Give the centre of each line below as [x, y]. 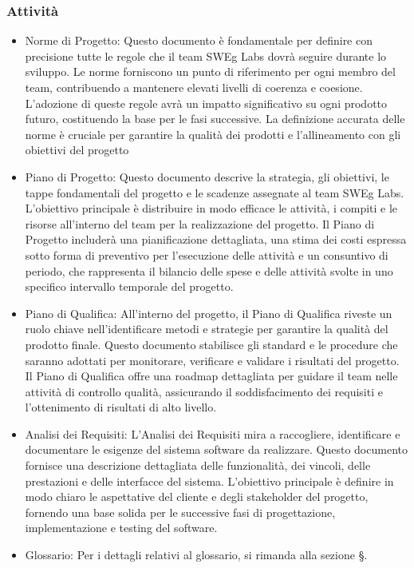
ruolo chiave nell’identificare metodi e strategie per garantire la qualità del [207, 329]
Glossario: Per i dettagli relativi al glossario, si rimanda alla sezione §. [196, 555]
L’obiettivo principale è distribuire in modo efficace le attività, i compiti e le [211, 208]
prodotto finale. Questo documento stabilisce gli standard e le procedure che [211, 344]
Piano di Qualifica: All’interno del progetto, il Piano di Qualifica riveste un [209, 313]
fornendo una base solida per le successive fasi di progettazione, [180, 512]
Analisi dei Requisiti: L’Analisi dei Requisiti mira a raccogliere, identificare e [213, 433]
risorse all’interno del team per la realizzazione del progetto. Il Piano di [200, 223]
